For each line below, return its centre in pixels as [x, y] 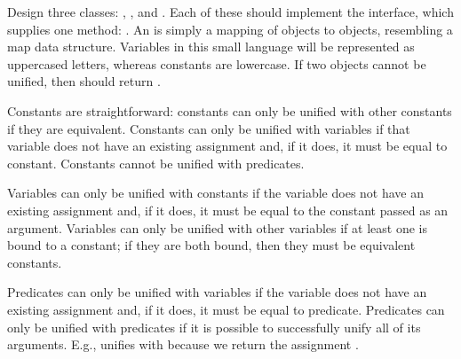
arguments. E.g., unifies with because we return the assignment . [183, 344]
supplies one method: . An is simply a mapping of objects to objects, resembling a [230, 29]
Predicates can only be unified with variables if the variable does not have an [217, 292]
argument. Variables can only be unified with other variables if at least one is [217, 227]
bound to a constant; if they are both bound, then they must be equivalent [211, 245]
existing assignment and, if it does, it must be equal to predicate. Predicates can [226, 309]
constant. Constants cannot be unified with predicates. [156, 163]
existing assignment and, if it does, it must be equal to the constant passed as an [228, 210]
